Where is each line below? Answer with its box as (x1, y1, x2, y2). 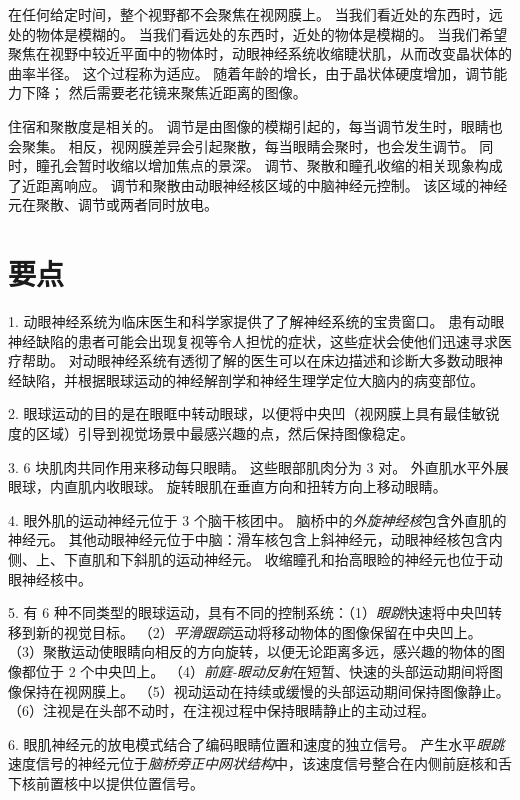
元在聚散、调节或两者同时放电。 (8, 194, 218, 215)
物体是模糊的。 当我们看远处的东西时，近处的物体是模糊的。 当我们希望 (35, 23, 508, 44)
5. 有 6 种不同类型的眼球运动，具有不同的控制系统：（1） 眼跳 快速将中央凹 (8, 602, 488, 623)
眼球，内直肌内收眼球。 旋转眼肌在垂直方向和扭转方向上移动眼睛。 (8, 476, 447, 497)
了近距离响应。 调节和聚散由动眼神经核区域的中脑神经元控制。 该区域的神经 (8, 174, 508, 195)
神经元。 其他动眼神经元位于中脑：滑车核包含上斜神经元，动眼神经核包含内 (8, 529, 503, 550)
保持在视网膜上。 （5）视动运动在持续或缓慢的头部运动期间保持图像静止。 (21, 680, 510, 701)
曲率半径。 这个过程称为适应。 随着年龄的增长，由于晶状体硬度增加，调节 (8, 62, 494, 83)
